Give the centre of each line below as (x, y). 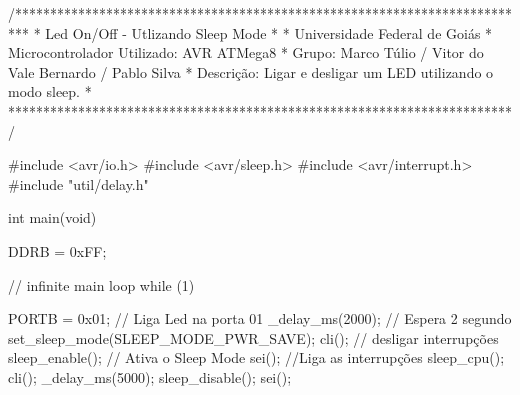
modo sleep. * (50, 91)
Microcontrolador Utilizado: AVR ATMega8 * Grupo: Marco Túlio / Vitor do (246, 52)
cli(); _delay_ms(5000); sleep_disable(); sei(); (150, 376)
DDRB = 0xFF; (57, 250)
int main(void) (52, 217)
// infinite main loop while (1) (101, 284)
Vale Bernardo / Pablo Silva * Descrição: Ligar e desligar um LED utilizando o (251, 71)
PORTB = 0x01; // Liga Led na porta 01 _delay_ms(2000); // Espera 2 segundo (260, 318)
